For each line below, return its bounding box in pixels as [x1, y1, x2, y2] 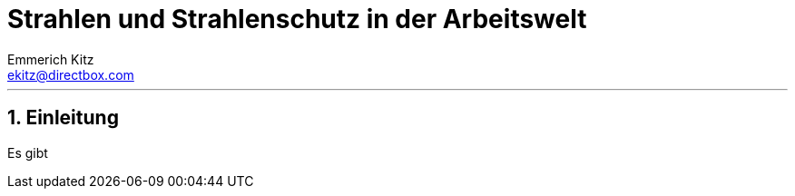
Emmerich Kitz [7, 51, 94, 67]
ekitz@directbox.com [7, 66, 134, 83]
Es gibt [7, 144, 48, 161]
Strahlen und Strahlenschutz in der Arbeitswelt [7, 4, 587, 34]
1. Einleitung [7, 106, 119, 130]
